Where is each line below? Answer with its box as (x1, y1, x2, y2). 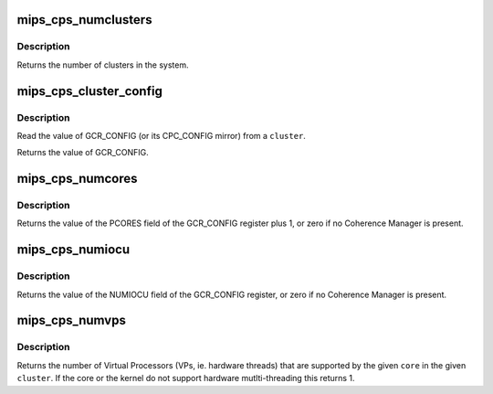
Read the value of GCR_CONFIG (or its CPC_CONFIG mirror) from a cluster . (16, 130, 306, 141)
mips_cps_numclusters (16, 12, 152, 27)
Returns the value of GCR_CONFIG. (16, 147, 150, 158)
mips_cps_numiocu (16, 242, 131, 258)
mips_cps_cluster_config (16, 83, 163, 99)
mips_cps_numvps (16, 313, 127, 328)
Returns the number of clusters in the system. (16, 59, 189, 70)
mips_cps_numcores (16, 171, 138, 186)
